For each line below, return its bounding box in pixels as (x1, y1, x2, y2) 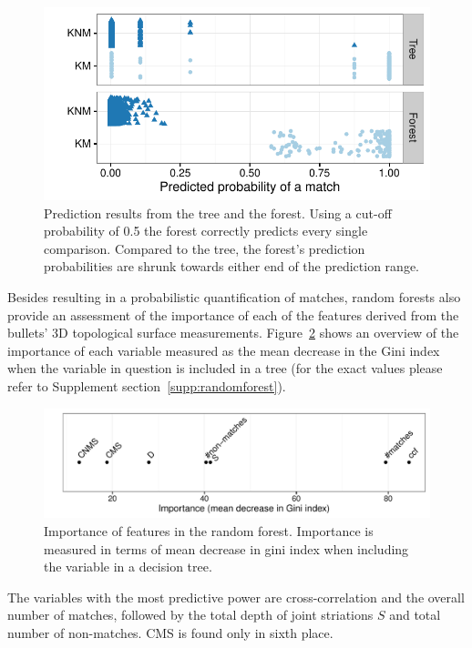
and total (389, 605, 441, 624)
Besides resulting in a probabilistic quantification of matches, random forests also (7, 287, 461, 306)
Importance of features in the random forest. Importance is (44, 521, 374, 541)
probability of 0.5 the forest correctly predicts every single (44, 221, 368, 240)
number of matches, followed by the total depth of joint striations (7, 605, 374, 624)
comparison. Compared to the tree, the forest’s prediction (44, 238, 365, 258)
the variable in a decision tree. (44, 557, 212, 576)
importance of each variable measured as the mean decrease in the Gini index (7, 340, 440, 359)
